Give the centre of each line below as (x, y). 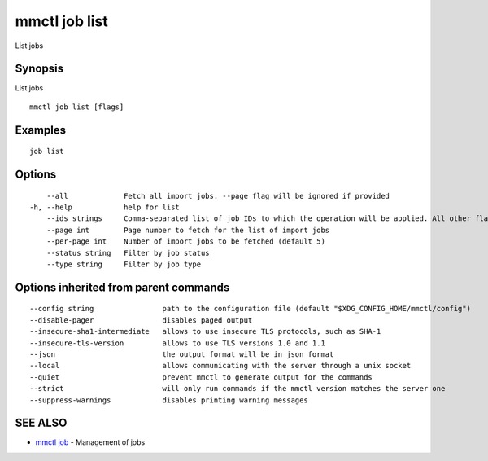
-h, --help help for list (105, 207)
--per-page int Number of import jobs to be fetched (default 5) (185, 241)
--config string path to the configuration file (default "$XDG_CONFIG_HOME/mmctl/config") (251, 309)
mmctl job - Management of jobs (90, 442)
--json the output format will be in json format (182, 354)
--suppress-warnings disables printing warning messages (169, 400)
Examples (41, 130)
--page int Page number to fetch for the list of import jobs (188, 230)
